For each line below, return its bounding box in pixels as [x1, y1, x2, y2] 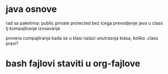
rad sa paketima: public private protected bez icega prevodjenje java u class [6, 20, 163, 26]
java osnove [6, 3, 57, 15]
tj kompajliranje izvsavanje [6, 25, 61, 31]
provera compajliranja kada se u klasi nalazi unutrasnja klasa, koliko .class [6, 35, 158, 41]
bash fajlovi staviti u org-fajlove [6, 58, 140, 69]
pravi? [6, 40, 19, 46]
